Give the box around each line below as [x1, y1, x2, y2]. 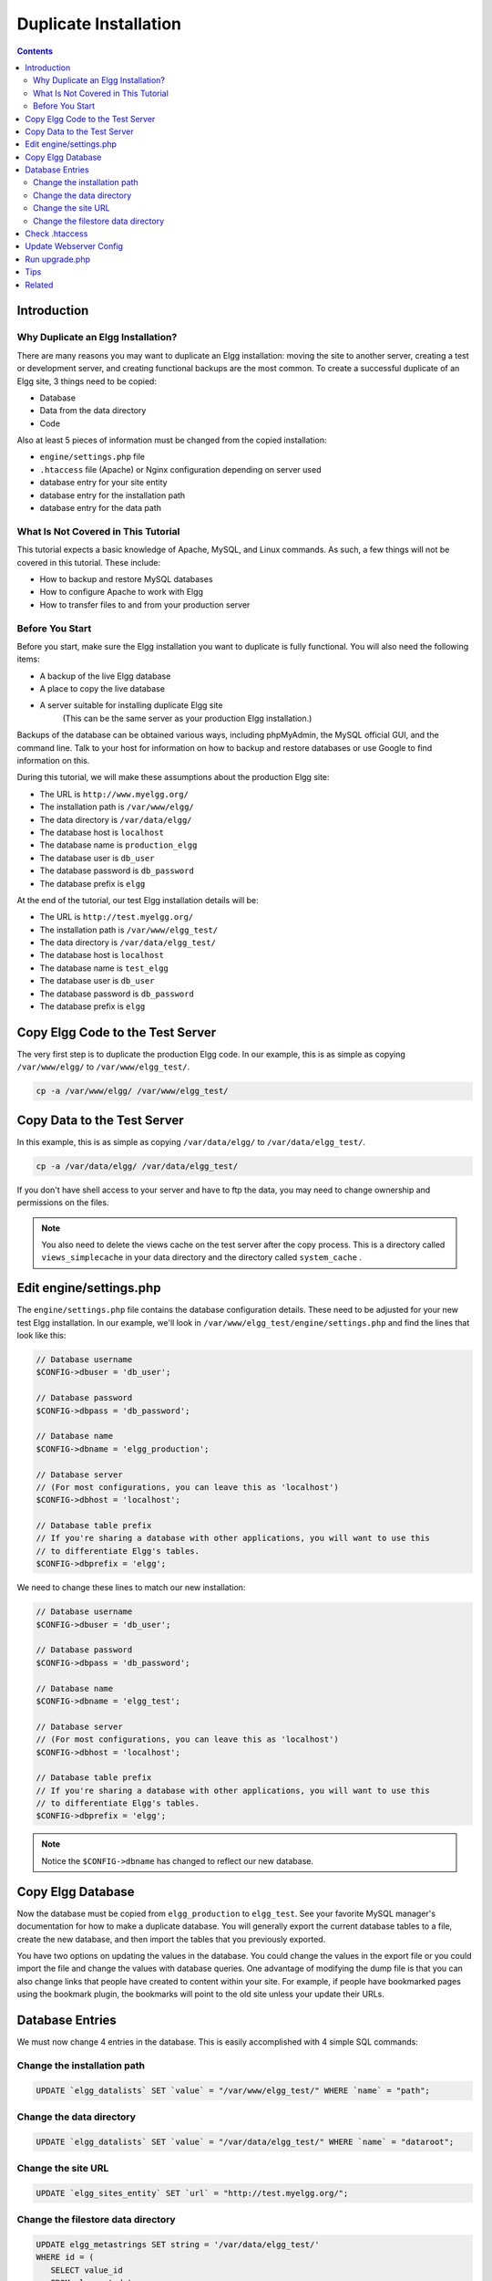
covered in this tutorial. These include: [16, 557, 161, 568]
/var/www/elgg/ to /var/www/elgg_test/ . [16, 1061, 190, 1072]
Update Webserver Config [25, 241, 123, 252]
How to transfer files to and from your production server [39, 599, 251, 610]
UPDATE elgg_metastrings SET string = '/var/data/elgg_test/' [36, 2239, 320, 2249]
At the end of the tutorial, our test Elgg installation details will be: [16, 894, 259, 905]
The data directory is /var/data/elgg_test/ [39, 937, 216, 948]
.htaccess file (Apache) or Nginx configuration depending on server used [39, 463, 322, 474]
